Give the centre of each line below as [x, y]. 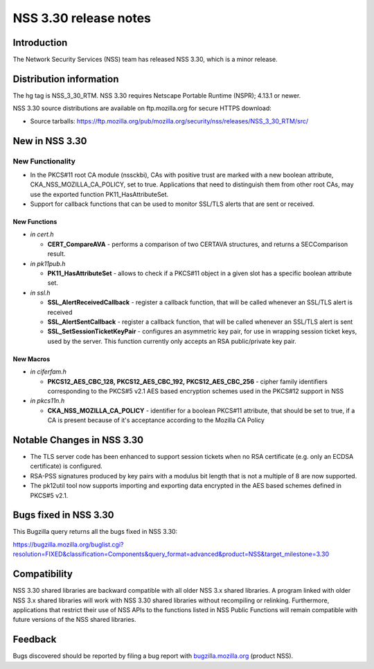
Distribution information [66, 79]
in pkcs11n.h [47, 401]
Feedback [35, 640]
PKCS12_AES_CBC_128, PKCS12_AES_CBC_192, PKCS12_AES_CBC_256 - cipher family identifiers [188, 381]
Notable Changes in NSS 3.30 [78, 440]
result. [56, 254]
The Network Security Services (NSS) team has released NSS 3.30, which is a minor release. [145, 60]
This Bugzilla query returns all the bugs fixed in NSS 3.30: [95, 532]
